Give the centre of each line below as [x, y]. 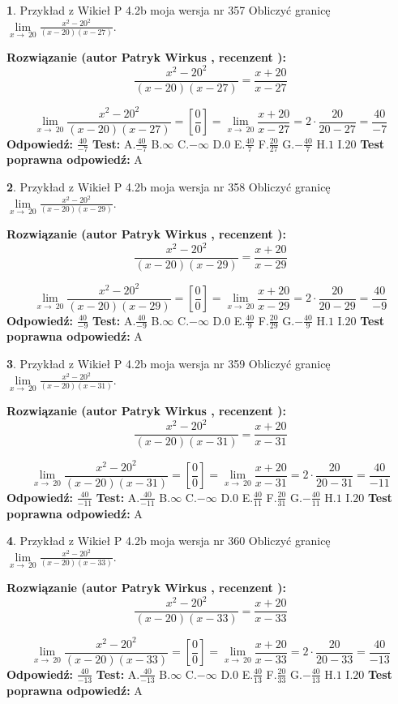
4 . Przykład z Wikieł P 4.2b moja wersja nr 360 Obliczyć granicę [169, 541]
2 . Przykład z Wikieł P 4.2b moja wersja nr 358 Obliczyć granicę [169, 187]
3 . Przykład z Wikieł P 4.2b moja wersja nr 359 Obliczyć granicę [169, 364]
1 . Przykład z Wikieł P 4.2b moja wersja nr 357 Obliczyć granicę [169, 10]
